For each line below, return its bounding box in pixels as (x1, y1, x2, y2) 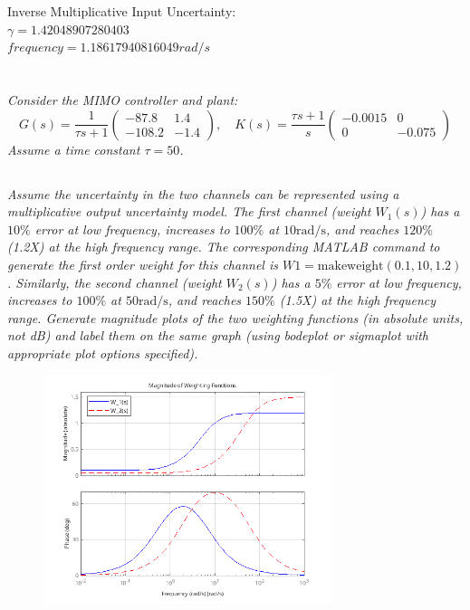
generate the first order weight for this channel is (7, 254, 278, 273)
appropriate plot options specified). (7, 343, 198, 362)
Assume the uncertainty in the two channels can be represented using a (7, 184, 399, 203)
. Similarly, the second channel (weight (7, 272, 222, 291)
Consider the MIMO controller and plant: (7, 90, 238, 109)
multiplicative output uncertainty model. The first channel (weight (7, 202, 371, 221)
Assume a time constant (7, 139, 140, 158)
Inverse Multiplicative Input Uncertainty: (7, 2, 236, 20)
